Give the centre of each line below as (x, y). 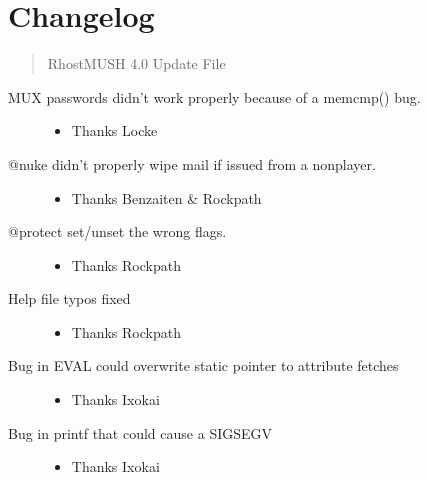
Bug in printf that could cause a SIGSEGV (140, 432)
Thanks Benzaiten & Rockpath (166, 197)
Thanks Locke (114, 130)
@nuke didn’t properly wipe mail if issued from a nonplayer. (192, 163)
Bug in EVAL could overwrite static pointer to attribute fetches (203, 365)
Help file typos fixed (69, 298)
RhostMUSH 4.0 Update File (136, 63)
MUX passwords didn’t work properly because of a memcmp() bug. (214, 96)
